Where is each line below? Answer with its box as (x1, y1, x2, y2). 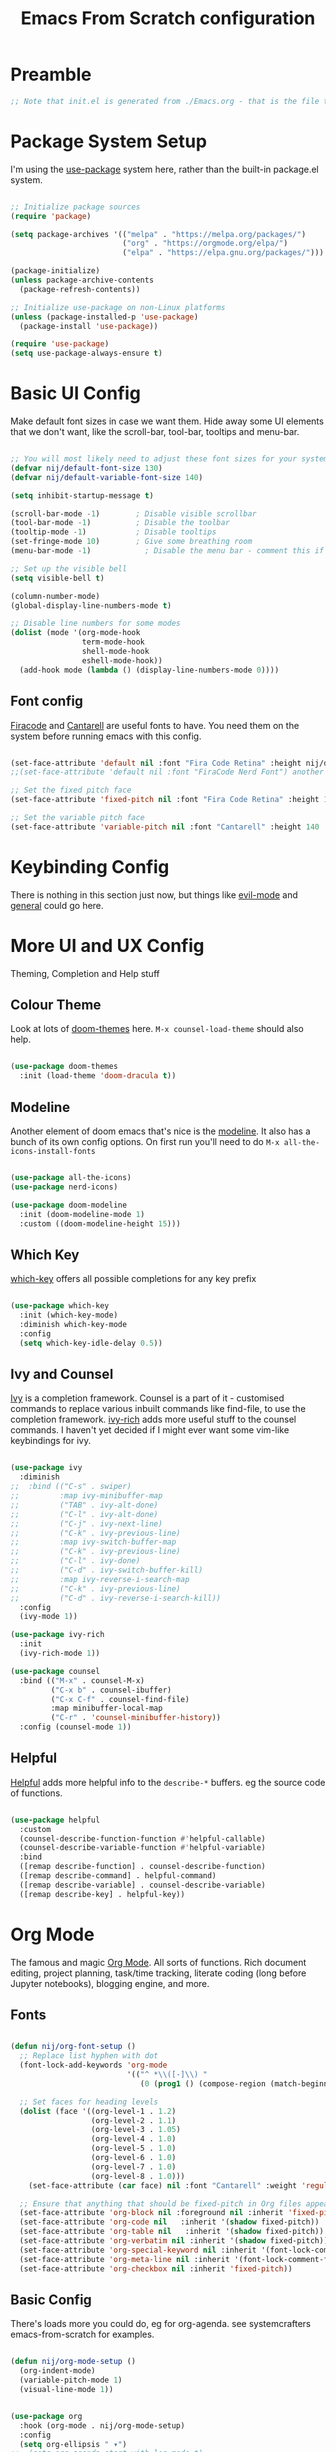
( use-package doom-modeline (10, 1200, 128, 1210)
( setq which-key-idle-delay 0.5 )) (19, 1338, 163, 1348)
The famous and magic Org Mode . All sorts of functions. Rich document (10, 1956, 307, 1968)
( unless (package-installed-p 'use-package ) (10, 312, 199, 322)
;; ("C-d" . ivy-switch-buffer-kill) (10, 1565, 203, 1575)
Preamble (10, 63, 92, 86)
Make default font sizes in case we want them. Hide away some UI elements (10, 415, 325, 427)
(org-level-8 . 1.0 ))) (90, 2171, 186, 2181)
